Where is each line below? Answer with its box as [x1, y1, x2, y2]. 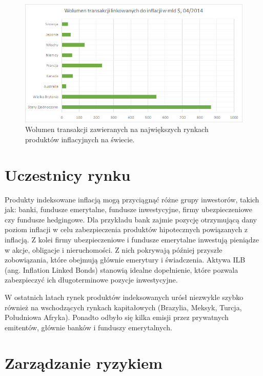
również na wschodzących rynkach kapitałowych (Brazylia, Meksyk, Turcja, [5, 302, 242, 312]
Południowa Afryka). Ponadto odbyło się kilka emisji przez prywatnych [5, 312, 229, 323]
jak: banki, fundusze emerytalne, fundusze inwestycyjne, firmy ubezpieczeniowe [5, 204, 252, 215]
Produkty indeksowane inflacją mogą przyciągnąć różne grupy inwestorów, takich [5, 194, 259, 204]
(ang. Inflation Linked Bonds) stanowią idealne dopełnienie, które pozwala [5, 264, 238, 275]
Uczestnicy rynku [5, 164, 131, 185]
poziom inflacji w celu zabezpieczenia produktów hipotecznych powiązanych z [5, 224, 248, 235]
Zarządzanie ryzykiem [5, 352, 163, 373]
